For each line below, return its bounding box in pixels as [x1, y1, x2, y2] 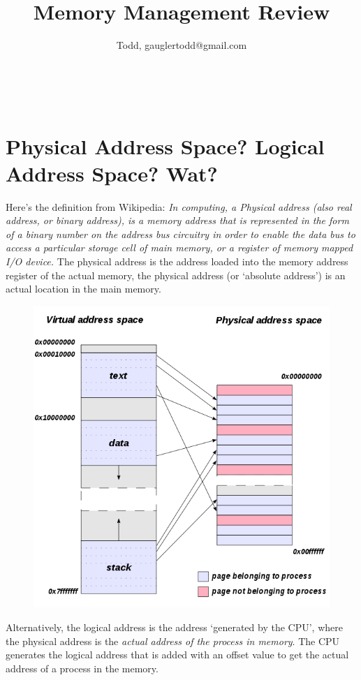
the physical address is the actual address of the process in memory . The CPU [6, 633, 340, 648]
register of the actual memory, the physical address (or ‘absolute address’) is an [6, 267, 346, 282]
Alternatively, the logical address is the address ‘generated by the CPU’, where [6, 620, 343, 635]
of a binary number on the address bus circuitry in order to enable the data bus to [6, 226, 355, 241]
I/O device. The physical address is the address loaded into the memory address [6, 254, 348, 268]
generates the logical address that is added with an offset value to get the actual [6, 647, 349, 662]
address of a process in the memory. [6, 660, 159, 675]
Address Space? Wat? [6, 158, 218, 187]
